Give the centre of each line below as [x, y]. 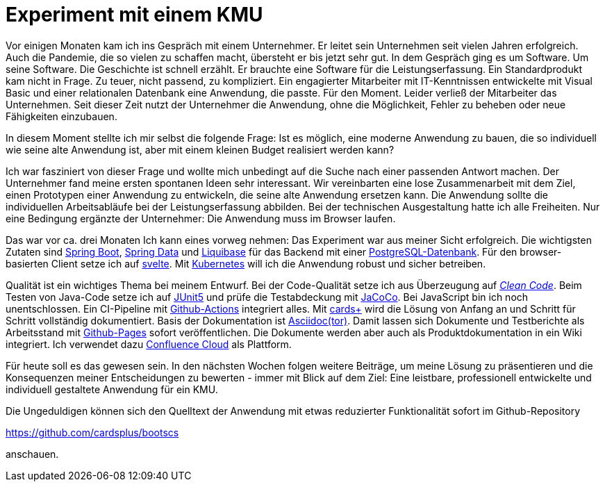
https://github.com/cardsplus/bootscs [92, 432]
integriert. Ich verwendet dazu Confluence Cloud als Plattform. [149, 344]
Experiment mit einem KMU [134, 15]
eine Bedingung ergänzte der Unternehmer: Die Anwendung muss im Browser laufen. [201, 218]
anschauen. [32, 454]
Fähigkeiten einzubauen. [61, 116]
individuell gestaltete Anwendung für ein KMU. [112, 389]
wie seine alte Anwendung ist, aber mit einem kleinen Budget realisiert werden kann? [200, 149]
